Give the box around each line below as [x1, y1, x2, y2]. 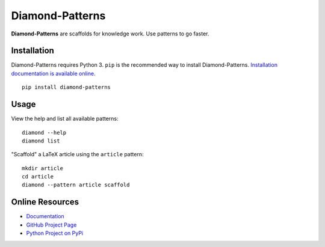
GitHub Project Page [26, 221, 77, 228]
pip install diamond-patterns [22, 84, 111, 91]
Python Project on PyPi [26, 230, 84, 237]
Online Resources [11, 197, 79, 207]
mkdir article [22, 165, 63, 171]
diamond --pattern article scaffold [22, 181, 130, 189]
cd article [22, 173, 54, 180]
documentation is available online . [11, 70, 96, 77]
